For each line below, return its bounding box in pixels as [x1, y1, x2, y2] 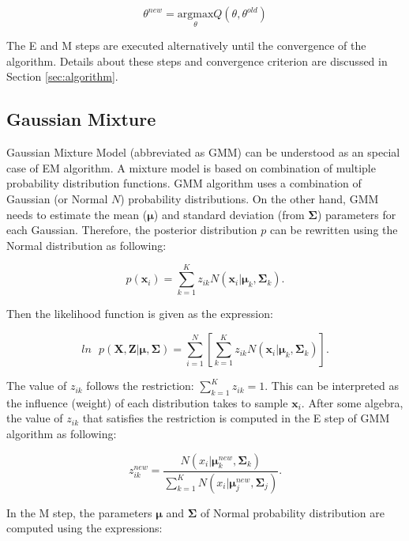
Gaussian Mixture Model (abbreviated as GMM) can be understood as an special [6, 144, 400, 161]
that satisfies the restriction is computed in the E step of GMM [82, 410, 390, 426]
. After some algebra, [301, 394, 403, 410]
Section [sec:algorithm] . [6, 68, 118, 85]
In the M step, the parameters [6, 504, 152, 520]
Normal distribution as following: [6, 236, 167, 253]
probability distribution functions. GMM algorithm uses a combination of [6, 175, 362, 191]
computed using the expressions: [6, 520, 163, 536]
